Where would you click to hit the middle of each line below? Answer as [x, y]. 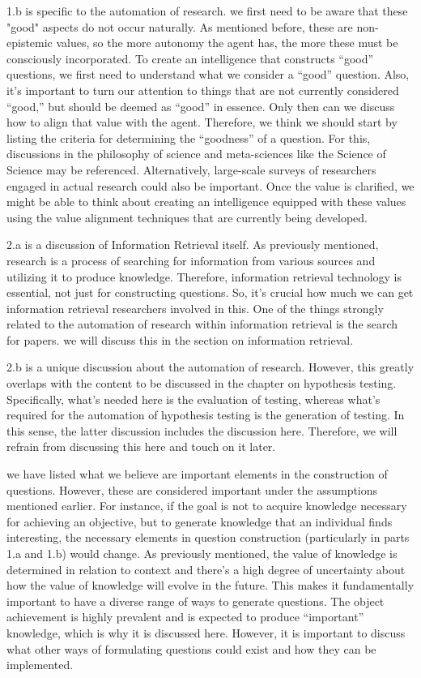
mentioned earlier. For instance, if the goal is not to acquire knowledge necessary [207, 506]
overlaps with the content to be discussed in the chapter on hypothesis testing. [202, 383]
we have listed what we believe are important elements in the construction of [197, 474]
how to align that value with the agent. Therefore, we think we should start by [202, 122]
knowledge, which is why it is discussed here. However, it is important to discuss [206, 632]
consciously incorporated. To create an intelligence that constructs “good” [190, 58]
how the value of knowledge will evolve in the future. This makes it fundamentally [210, 585]
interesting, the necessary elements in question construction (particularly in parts [208, 537]
